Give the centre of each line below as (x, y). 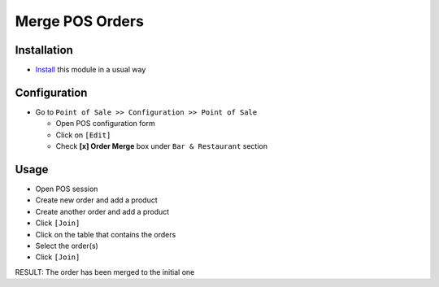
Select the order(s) (67, 246)
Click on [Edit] (83, 135)
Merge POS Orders (79, 21)
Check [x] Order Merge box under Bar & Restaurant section (162, 146)
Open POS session (67, 189)
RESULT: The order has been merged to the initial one (105, 272)
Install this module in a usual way (91, 70)
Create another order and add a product (102, 211)
